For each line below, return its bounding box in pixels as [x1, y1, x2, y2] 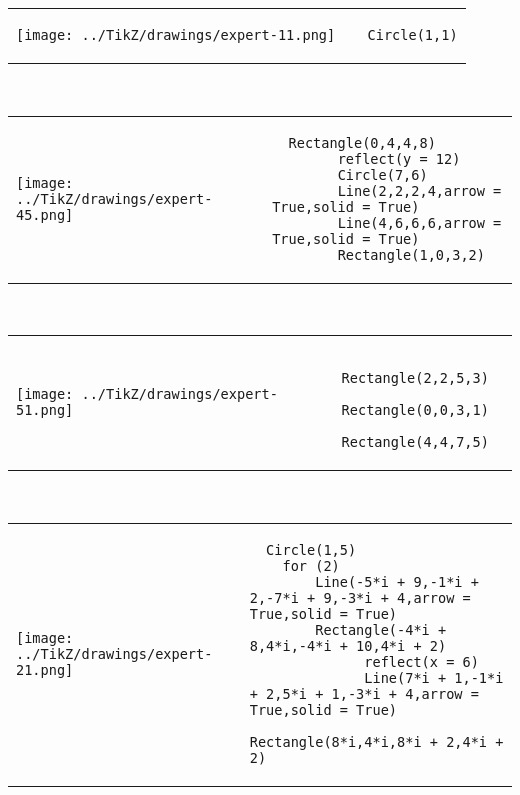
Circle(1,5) [266, 541, 357, 558]
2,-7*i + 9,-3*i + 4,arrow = [249, 589, 471, 606]
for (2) [282, 557, 340, 574]
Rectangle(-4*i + [315, 621, 447, 638]
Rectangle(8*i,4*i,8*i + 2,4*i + [249, 733, 504, 750]
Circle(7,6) [337, 166, 428, 183]
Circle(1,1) [367, 27, 458, 43]
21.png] [16, 661, 74, 678]
